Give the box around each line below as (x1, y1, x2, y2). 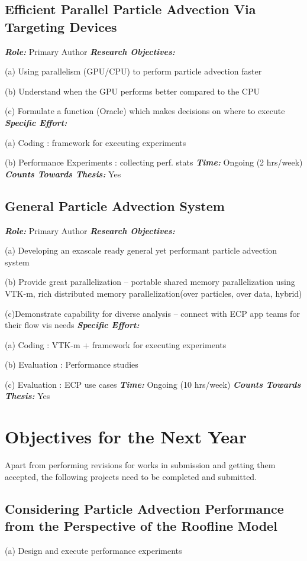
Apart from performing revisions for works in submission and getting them (5, 459, 276, 471)
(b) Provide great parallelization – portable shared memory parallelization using (5, 275, 295, 288)
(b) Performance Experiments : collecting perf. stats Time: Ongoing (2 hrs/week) (5, 156, 303, 168)
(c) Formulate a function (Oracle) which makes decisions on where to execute (5, 105, 285, 117)
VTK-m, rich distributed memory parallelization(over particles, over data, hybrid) (5, 287, 302, 299)
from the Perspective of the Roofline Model (5, 517, 277, 535)
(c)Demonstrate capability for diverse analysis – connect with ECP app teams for (5, 307, 300, 319)
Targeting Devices (5, 17, 117, 35)
